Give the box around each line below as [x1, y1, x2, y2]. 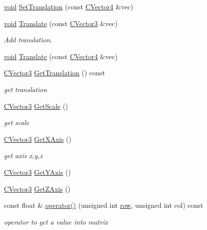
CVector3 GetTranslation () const [4, 67, 105, 78]
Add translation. [4, 34, 52, 45]
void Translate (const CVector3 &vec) [4, 18, 118, 28]
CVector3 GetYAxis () [4, 166, 71, 177]
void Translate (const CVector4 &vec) [4, 51, 118, 61]
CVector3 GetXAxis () [4, 133, 72, 144]
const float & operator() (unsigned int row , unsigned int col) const [4, 200, 204, 210]
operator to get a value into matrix [4, 216, 108, 227]
